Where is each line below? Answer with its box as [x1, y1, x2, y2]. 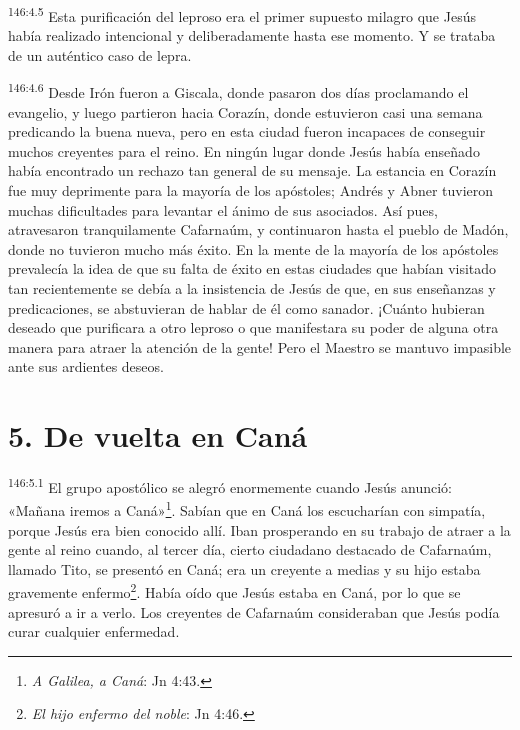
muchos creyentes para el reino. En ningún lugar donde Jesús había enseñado [8, 140, 480, 161]
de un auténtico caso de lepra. [8, 44, 192, 65]
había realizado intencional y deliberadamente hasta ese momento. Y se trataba [8, 25, 496, 46]
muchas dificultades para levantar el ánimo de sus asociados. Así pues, [8, 199, 438, 220]
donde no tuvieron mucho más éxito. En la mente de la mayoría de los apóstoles [8, 238, 499, 259]
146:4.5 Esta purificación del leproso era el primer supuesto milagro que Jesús [8, 3, 476, 26]
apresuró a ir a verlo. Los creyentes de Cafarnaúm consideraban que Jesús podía [8, 601, 500, 622]
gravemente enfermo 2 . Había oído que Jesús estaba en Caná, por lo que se [8, 579, 461, 603]
